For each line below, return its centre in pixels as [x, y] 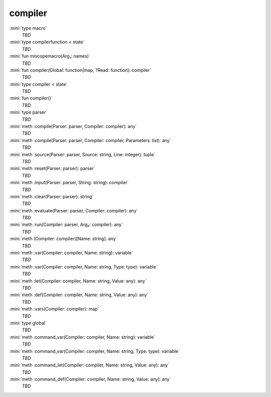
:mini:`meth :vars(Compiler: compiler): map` [54, 309]
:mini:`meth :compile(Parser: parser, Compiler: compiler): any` [73, 126]
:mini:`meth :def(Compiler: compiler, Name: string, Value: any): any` [79, 295]
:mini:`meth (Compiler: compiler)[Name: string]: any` [63, 239]
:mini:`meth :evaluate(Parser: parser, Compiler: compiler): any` [74, 210]
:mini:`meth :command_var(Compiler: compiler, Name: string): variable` [82, 337]
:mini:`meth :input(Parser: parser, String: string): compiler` [69, 183]
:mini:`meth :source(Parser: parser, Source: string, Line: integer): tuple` [82, 154]
